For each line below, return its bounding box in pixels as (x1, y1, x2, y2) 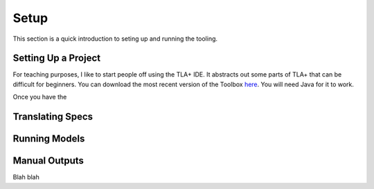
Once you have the (12, 93, 67, 101)
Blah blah (12, 173, 39, 181)
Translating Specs (12, 111, 93, 123)
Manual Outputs (12, 155, 84, 167)
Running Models (12, 133, 85, 145)
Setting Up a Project (12, 52, 100, 64)
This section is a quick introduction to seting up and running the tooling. (12, 34, 218, 43)
